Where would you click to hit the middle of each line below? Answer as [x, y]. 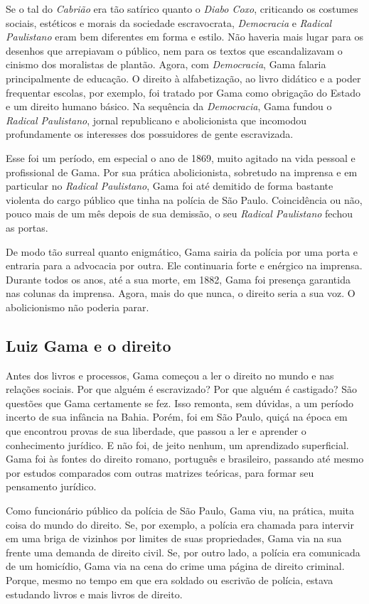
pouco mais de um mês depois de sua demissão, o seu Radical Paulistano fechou [179, 214]
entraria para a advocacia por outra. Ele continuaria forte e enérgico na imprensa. [184, 265]
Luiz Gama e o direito [89, 345]
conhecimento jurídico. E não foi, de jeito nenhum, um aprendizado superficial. [177, 444]
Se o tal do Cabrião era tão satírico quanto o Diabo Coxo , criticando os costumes [182, 9]
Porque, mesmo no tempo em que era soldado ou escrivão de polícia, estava [170, 579]
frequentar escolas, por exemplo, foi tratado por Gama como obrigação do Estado [183, 92]
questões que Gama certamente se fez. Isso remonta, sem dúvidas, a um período [180, 403]
